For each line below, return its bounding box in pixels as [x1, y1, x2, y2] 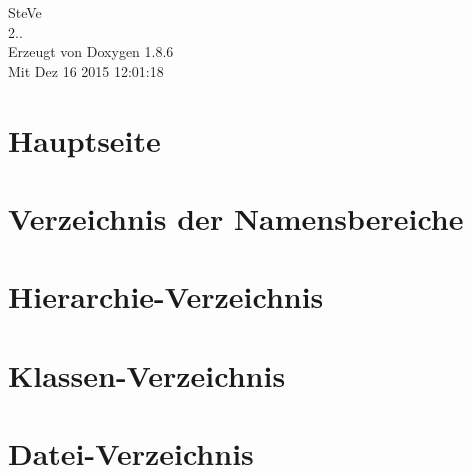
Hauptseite [8, 119, 161, 160]
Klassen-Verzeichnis [8, 354, 286, 395]
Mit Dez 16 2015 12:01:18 [8, 60, 164, 81]
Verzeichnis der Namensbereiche [8, 197, 464, 238]
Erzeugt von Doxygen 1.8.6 [8, 41, 174, 62]
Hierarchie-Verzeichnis [8, 276, 324, 317]
